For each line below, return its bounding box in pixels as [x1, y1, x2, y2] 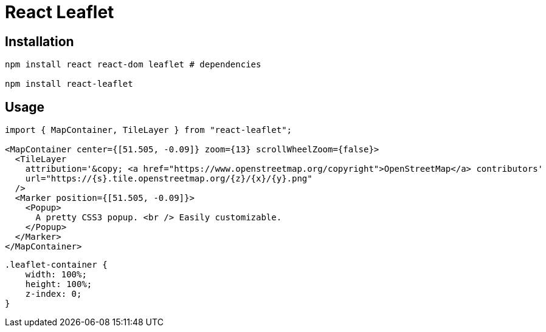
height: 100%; [25, 279, 92, 290]
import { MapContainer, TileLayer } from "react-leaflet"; [5, 125, 292, 135]
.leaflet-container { [5, 260, 108, 270]
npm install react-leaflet [5, 79, 133, 89]
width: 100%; [25, 269, 87, 280]
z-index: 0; [25, 289, 82, 299]
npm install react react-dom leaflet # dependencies [5, 59, 261, 70]
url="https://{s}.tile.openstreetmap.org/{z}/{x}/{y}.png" [25, 174, 313, 184]
